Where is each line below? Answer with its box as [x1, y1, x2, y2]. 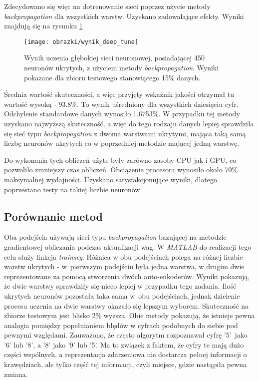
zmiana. [4, 369, 28, 379]
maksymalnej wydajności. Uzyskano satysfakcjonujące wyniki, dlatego [4, 174, 218, 184]
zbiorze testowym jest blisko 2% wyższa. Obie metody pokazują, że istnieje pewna [4, 310, 255, 321]
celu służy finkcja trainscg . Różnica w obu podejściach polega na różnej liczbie [4, 251, 243, 262]
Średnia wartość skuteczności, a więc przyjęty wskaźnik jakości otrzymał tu [4, 89, 234, 99]
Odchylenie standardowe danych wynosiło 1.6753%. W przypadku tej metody [4, 108, 240, 119]
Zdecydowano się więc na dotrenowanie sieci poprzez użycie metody [4, 1, 211, 11]
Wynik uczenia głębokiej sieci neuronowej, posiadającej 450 [24, 52, 205, 63]
